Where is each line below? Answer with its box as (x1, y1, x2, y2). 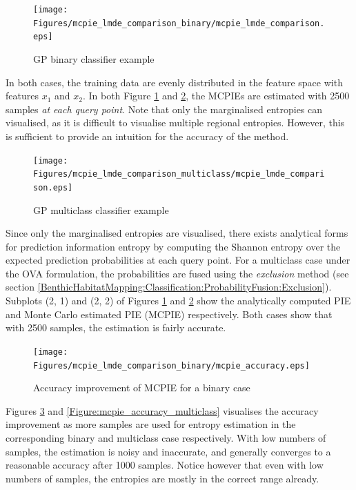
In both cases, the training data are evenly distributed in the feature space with (6, 75, 343, 89)
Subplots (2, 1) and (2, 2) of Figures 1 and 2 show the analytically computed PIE (6, 293, 351, 308)
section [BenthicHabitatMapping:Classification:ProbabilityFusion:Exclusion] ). (6, 280, 332, 294)
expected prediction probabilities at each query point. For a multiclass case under (6, 253, 350, 267)
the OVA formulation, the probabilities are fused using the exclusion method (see (6, 266, 349, 280)
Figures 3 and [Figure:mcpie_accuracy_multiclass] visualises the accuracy (6, 403, 319, 418)
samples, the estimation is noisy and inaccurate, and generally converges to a (6, 444, 331, 458)
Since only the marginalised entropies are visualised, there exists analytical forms (6, 226, 348, 240)
